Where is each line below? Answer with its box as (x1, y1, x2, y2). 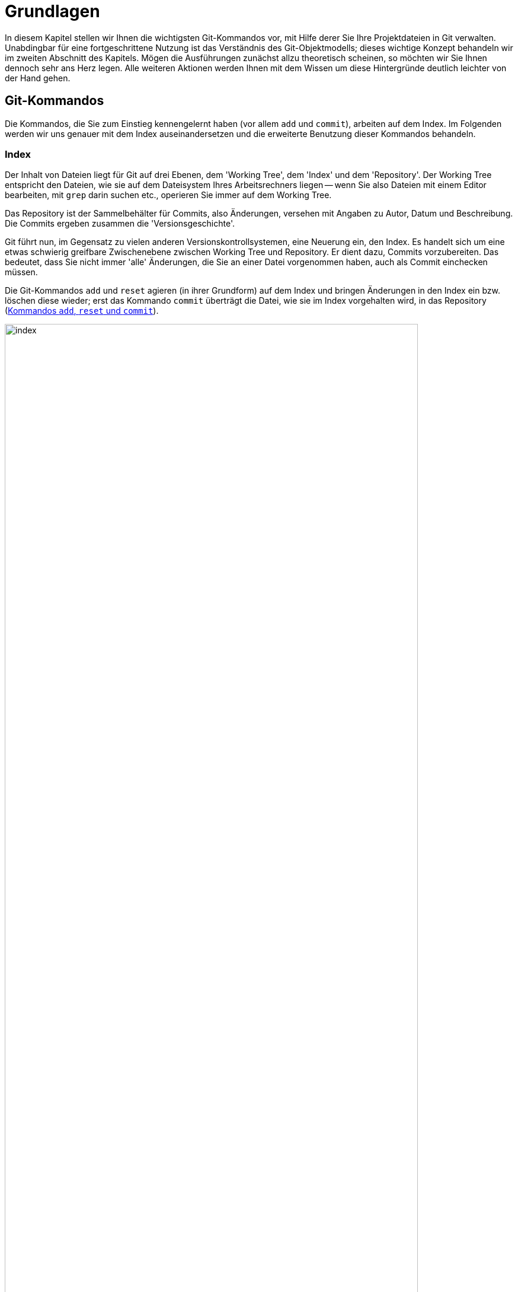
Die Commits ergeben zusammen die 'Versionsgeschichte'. (5, 218, 235, 229)
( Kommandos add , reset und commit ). (5, 306, 159, 316)
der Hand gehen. (5, 72, 71, 83)
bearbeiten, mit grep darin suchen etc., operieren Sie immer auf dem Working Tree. (5, 190, 332, 201)
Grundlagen (5, 1, 100, 21)
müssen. (5, 267, 38, 278)
